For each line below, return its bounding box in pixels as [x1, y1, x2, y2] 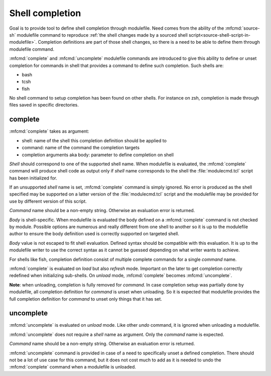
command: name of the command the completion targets [22, 145, 140, 151]
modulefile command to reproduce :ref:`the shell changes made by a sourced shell [17, 32, 188, 38]
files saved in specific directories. [9, 102, 79, 108]
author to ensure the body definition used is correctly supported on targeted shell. [9, 231, 179, 237]
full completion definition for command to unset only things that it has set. [9, 296, 163, 302]
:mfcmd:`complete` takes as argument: [9, 128, 89, 134]
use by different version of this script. [9, 198, 87, 204]
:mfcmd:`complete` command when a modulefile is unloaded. [9, 364, 137, 370]
